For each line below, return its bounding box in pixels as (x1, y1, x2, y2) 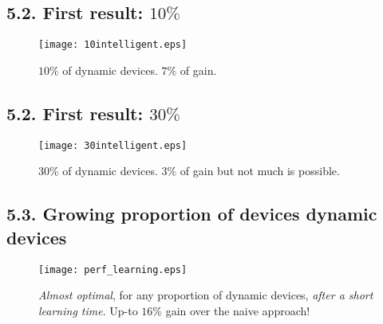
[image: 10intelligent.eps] (38, 39, 188, 51)
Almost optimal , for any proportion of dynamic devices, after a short (38, 287, 373, 303)
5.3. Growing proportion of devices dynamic (6, 201, 377, 226)
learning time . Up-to (38, 302, 138, 318)
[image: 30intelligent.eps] (38, 139, 188, 151)
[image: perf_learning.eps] (38, 263, 188, 275)
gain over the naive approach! (165, 302, 310, 318)
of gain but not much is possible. (180, 162, 340, 179)
